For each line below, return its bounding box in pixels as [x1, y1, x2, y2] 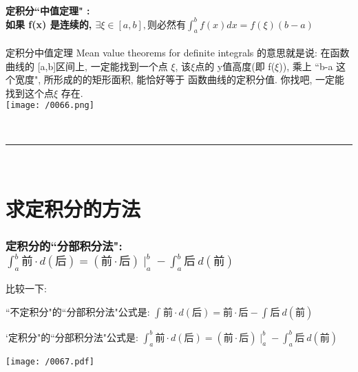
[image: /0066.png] [6, 100, 94, 111]
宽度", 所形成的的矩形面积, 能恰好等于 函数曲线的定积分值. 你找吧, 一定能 [14, 72, 345, 87]
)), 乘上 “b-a [279, 58, 333, 73]
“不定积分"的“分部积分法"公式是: [6, 304, 150, 318]
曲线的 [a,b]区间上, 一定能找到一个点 [6, 58, 168, 73]
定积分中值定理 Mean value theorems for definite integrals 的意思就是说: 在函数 [6, 45, 350, 60]
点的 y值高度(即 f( [195, 58, 275, 73]
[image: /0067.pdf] [6, 356, 94, 366]
